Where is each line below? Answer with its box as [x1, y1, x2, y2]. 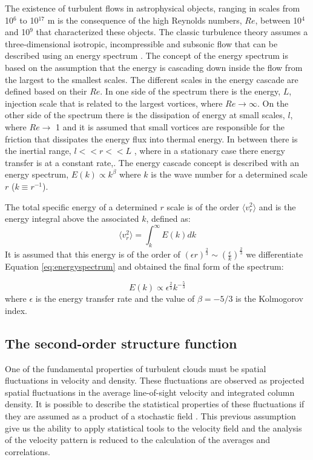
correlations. [5, 445, 50, 458]
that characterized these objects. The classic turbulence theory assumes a [36, 25, 308, 38]
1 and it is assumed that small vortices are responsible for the [56, 120, 285, 133]
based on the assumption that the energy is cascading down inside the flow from [5, 61, 303, 73]
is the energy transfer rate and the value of [35, 292, 195, 305]
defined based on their [5, 85, 87, 98]
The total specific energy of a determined [5, 200, 157, 213]
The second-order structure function [5, 333, 237, 352]
